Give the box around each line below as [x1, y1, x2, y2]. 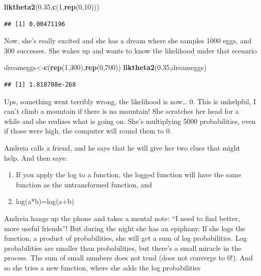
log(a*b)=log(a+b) [16, 196, 74, 206]
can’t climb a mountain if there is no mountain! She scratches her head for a [4, 106, 239, 116]
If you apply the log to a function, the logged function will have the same [16, 169, 241, 180]
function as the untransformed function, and [16, 179, 152, 189]
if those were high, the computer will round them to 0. [4, 125, 172, 136]
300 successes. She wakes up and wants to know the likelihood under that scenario [4, 45, 257, 55]
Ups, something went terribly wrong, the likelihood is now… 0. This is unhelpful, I [4, 96, 256, 106]
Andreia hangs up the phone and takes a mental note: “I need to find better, [4, 213, 240, 223]
